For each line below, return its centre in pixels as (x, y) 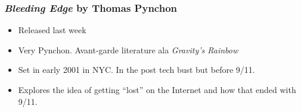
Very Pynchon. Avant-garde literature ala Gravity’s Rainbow (128, 49)
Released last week (52, 30)
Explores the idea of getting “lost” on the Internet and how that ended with (157, 89)
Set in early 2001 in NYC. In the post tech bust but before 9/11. (136, 70)
